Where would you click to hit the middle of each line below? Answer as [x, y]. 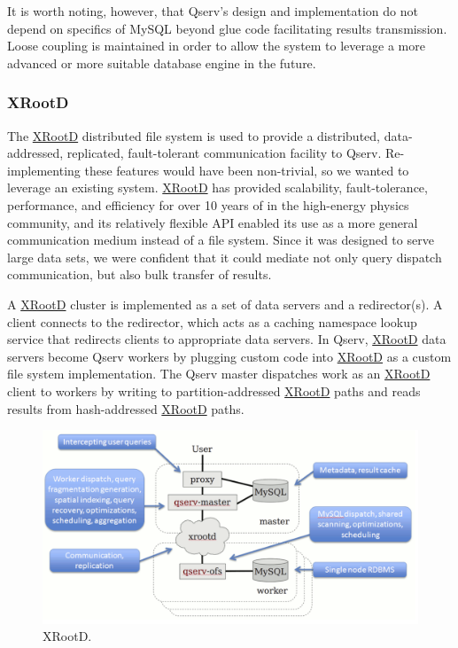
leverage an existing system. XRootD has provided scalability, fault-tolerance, [217, 187]
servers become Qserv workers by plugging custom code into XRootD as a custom [229, 356]
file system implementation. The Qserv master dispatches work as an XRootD [219, 374]
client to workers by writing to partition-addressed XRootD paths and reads [214, 390]
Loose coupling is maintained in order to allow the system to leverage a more [216, 46]
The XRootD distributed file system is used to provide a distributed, [194, 135]
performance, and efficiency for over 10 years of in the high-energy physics [208, 204]
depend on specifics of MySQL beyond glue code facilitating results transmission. [227, 28]
